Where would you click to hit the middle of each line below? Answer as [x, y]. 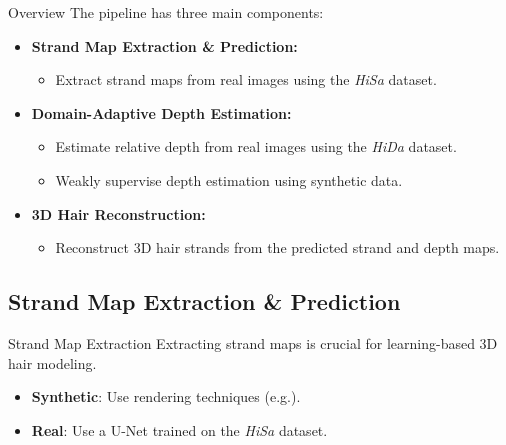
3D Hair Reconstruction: [118, 213]
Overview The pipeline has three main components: [166, 12]
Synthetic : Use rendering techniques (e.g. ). [166, 396]
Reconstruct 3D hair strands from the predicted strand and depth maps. [277, 247]
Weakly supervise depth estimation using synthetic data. [229, 179]
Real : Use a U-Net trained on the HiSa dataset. [179, 429]
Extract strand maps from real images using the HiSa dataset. [246, 79]
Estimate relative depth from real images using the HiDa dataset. [256, 146]
